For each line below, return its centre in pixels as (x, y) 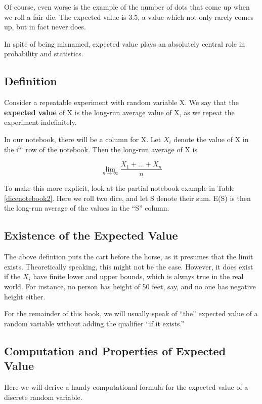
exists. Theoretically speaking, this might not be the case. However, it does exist (129, 266)
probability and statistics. (44, 54)
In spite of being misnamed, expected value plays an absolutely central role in (125, 43)
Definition (31, 81)
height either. (25, 296)
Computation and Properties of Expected (115, 350)
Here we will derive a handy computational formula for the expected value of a (126, 386)
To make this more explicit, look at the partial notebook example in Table (119, 188)
